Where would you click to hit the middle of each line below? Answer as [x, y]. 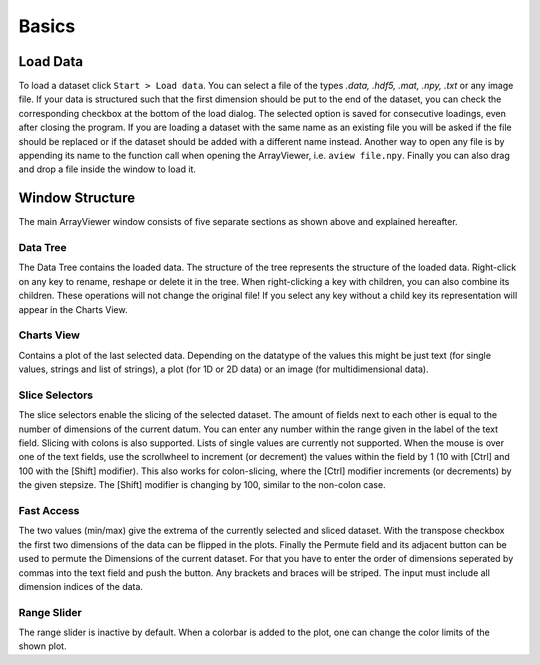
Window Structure [76, 198]
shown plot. [42, 646]
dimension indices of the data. [81, 586]
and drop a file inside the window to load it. [107, 169]
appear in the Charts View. [73, 309]
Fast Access [49, 511]
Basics [47, 26]
